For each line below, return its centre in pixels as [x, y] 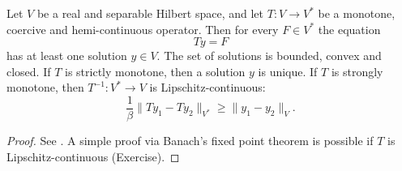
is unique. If [288, 71]
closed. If [29, 71]
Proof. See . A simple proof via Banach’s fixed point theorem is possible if [190, 141]
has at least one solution [67, 56]
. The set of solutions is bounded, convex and [269, 56]
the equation [349, 29]
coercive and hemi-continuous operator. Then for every [143, 29]
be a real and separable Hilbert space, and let [150, 13]
